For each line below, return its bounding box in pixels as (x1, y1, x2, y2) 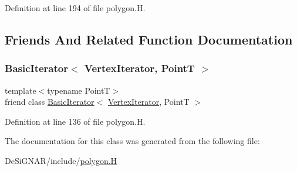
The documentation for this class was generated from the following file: (5, 135, 260, 147)
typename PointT (47, 84, 110, 96)
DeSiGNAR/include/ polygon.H (5, 154, 117, 166)
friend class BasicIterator (5, 95, 95, 108)
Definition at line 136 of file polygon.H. (5, 115, 146, 127)
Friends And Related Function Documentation (5, 30, 293, 48)
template (5, 84, 36, 96)
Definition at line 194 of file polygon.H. (5, 2, 146, 13)
